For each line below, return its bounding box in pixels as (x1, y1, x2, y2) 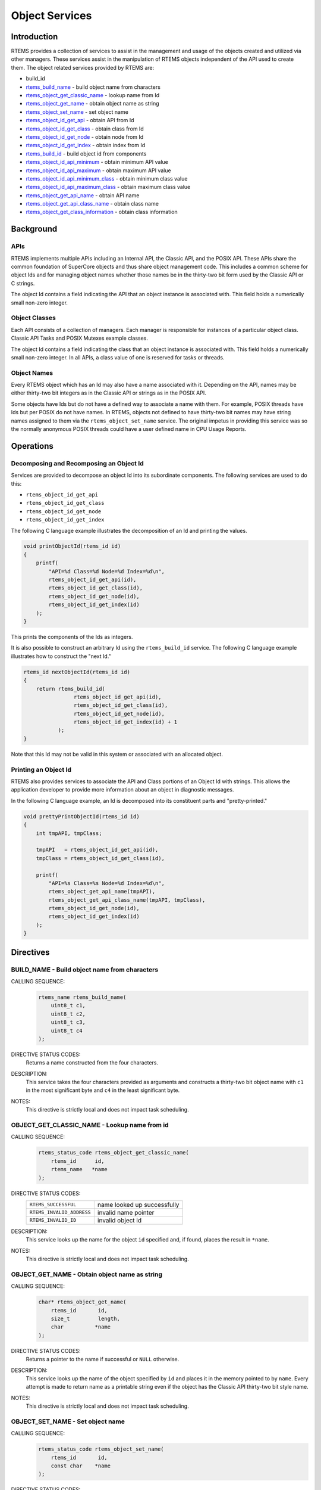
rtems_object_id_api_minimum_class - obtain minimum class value (26, 175, 188, 182)
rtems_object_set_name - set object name (26, 108, 129, 116)
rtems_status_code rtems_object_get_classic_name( (38, 1149, 190, 1156)
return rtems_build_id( (36, 685, 105, 692)
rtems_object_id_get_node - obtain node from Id (26, 133, 144, 140)
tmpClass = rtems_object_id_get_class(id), (36, 855, 165, 861)
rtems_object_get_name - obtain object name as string (26, 100, 160, 107)
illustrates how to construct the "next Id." (11, 653, 111, 660)
